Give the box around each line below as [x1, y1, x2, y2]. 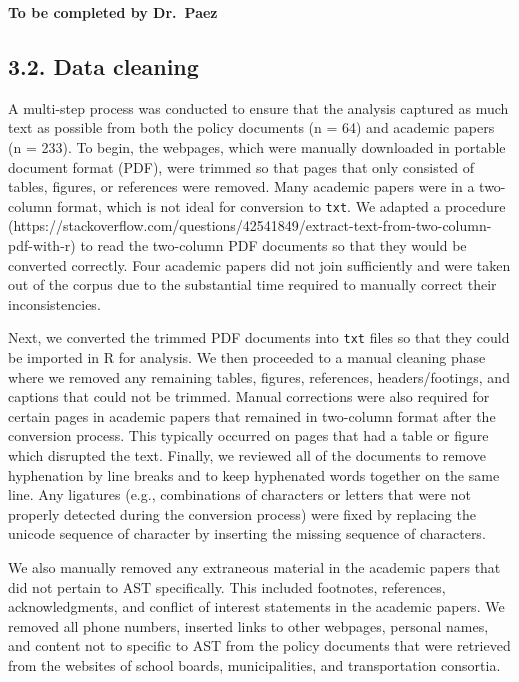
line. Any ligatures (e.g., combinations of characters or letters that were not [8, 484, 471, 505]
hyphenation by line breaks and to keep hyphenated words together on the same [8, 464, 500, 485]
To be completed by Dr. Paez [8, 2, 218, 22]
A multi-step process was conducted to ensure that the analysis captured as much [8, 97, 509, 118]
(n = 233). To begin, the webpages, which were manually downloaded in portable [8, 136, 506, 157]
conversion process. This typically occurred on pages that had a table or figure [8, 425, 489, 446]
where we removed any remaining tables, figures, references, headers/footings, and [8, 366, 510, 387]
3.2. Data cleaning [8, 50, 199, 81]
